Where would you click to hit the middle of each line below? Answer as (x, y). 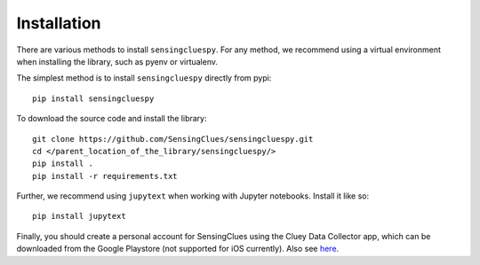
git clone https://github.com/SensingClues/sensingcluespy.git (173, 139)
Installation (59, 23)
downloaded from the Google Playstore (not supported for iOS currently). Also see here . (178, 249)
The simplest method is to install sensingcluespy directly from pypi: (144, 78)
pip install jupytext (79, 216)
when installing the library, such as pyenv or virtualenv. (117, 61)
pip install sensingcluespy (93, 98)
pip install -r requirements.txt (105, 176)
